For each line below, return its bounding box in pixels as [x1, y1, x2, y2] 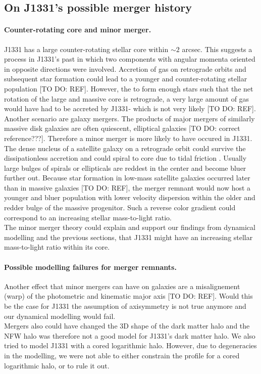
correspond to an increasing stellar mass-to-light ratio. [4, 212, 172, 222]
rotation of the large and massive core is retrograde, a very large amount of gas [4, 93, 249, 104]
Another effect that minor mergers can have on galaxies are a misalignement [4, 280, 240, 291]
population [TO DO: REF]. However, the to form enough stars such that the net [4, 83, 253, 93]
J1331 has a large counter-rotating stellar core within [4, 43, 169, 54]
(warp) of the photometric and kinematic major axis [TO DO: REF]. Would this [4, 291, 253, 301]
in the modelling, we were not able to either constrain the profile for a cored [4, 350, 240, 360]
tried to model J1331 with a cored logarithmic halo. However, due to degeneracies [4, 340, 257, 351]
